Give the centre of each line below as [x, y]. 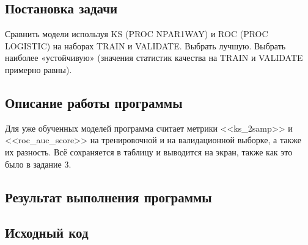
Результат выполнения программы [108, 197]
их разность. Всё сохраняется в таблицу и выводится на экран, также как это [149, 151]
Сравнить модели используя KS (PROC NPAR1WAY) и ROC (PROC [137, 34]
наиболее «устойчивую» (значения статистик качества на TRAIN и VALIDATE [154, 58]
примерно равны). [38, 69]
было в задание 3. [38, 164]
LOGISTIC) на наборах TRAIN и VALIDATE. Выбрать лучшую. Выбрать [145, 45]
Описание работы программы [94, 102]
